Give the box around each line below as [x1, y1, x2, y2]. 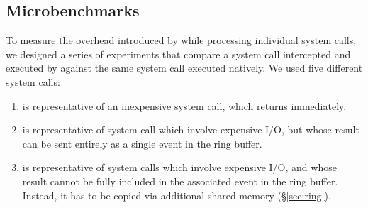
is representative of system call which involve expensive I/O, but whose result [22, 122, 359, 137]
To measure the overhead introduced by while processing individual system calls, [6, 33, 357, 48]
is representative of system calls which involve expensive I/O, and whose [22, 160, 337, 175]
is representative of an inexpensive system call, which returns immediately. [22, 98, 347, 113]
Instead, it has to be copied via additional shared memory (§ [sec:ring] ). [22, 187, 331, 202]
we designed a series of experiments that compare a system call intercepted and [6, 46, 351, 61]
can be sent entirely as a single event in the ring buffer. [22, 136, 262, 150]
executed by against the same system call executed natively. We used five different [6, 60, 363, 75]
